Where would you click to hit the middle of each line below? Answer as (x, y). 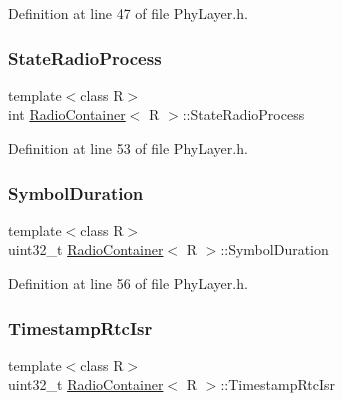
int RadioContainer (67, 114)
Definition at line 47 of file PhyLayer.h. (128, 13)
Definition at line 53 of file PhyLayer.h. (128, 148)
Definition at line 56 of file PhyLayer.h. (128, 283)
